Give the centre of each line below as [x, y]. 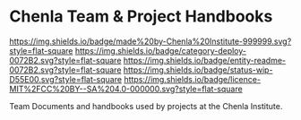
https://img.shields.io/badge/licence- [193, 79]
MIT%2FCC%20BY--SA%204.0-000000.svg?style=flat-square [126, 89]
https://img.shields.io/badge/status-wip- [198, 70]
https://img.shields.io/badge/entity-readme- [205, 60]
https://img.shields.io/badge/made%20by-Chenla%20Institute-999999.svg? [150, 41]
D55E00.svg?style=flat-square [66, 79]
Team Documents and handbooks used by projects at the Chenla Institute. [146, 106]
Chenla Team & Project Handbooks [141, 17]
